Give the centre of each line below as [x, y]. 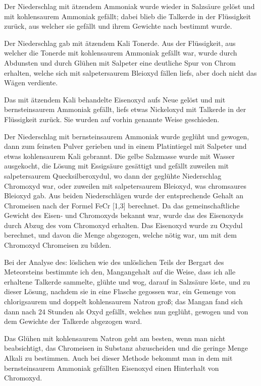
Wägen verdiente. [31, 82]
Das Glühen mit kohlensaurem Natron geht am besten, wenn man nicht [115, 338]
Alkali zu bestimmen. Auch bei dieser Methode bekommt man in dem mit [118, 358]
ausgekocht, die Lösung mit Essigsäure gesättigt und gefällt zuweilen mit [116, 166]
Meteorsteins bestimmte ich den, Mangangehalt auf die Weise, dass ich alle [120, 272]
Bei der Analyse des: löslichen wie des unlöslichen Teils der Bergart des [114, 262]
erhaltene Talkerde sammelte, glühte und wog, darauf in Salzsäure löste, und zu [127, 281]
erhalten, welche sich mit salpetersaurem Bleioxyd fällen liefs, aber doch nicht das [130, 72]
